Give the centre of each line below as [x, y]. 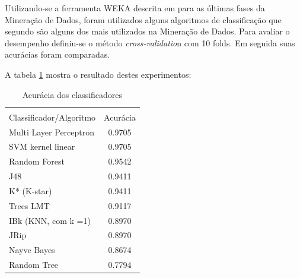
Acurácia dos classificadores [72, 94]
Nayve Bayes [32, 250]
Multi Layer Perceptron [52, 132]
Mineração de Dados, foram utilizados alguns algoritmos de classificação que [143, 19]
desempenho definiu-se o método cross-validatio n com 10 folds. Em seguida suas [150, 42]
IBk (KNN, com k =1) [50, 220]
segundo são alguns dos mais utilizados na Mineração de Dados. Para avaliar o [147, 31]
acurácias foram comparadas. [58, 54]
